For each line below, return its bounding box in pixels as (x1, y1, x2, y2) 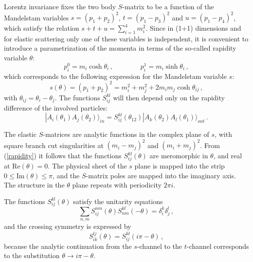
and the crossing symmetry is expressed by (4, 221, 131, 231)
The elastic (4, 129, 36, 139)
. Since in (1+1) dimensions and (145, 23, 241, 33)
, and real (213, 150, 242, 161)
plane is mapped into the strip (134, 160, 225, 170)
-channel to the (137, 241, 182, 251)
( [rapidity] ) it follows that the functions (4, 150, 122, 161)
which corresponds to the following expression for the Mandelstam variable (4, 71, 227, 81)
